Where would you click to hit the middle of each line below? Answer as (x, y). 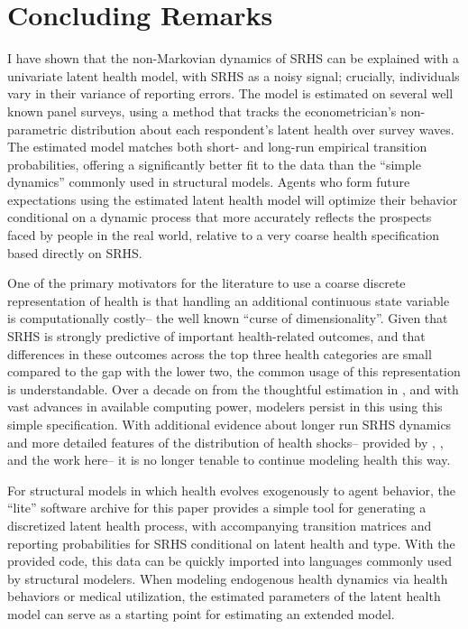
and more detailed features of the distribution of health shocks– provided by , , (225, 442)
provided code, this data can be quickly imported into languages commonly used (230, 561)
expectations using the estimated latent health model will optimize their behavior (233, 199)
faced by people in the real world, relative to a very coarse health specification (224, 235)
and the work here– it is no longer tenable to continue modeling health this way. (229, 460)
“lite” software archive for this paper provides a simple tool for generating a (217, 508)
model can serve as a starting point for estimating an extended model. (201, 613)
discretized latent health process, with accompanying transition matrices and (220, 525)
